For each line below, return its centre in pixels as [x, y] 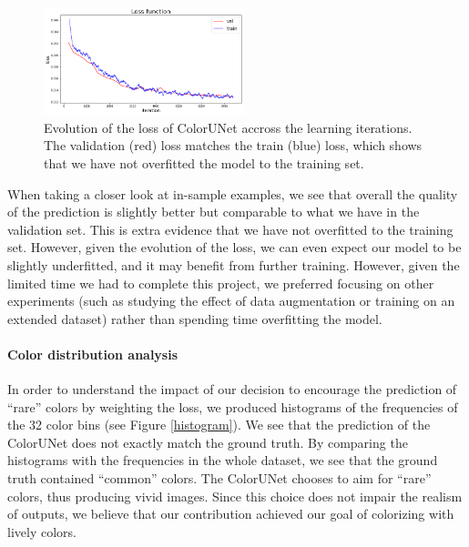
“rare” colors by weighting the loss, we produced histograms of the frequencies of [233, 406]
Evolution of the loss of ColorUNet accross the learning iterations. [228, 127]
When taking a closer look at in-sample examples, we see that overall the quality [233, 193]
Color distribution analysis [93, 354]
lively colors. [42, 531]
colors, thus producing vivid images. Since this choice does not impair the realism [235, 496]
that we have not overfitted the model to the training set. [204, 162]
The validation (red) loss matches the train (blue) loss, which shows [233, 145]
